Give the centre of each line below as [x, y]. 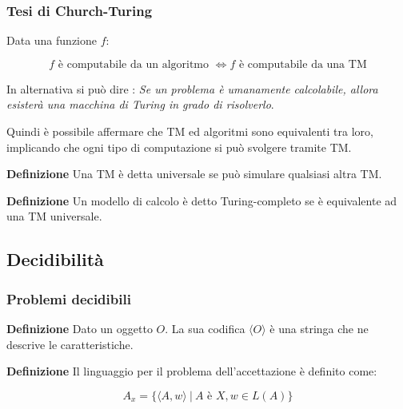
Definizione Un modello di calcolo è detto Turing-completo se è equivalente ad [202, 200]
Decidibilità [55, 259]
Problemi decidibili [69, 298]
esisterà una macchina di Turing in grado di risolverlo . [140, 104]
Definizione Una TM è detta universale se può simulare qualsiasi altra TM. [194, 174]
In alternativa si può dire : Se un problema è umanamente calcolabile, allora [192, 88]
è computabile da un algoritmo [134, 64]
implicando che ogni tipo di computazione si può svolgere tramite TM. [179, 147]
